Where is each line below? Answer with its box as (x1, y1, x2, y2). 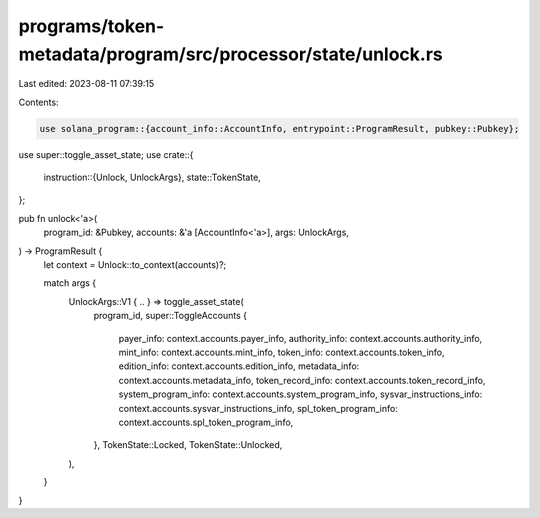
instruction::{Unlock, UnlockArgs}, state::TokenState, (43, 171, 262, 184)
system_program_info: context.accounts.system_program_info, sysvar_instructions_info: (118, 388, 483, 400)
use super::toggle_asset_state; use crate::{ (18, 148, 194, 160)
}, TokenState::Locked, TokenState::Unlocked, (93, 439, 283, 451)
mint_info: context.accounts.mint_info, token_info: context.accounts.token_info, (118, 346, 445, 358)
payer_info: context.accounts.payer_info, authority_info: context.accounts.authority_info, (118, 332, 483, 344)
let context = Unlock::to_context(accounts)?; (43, 259, 227, 271)
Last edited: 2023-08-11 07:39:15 (18, 78, 155, 90)
